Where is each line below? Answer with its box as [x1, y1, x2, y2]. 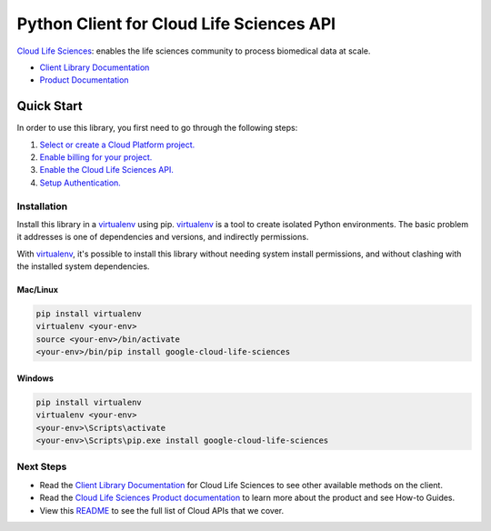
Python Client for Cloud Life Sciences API [16, 14, 336, 34]
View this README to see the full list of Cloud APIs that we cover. [39, 505, 285, 516]
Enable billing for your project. [39, 152, 153, 163]
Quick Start [16, 98, 83, 114]
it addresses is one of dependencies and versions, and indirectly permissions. [16, 232, 309, 243]
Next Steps [16, 460, 67, 473]
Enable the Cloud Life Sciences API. [39, 165, 175, 175]
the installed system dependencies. [16, 261, 150, 272]
